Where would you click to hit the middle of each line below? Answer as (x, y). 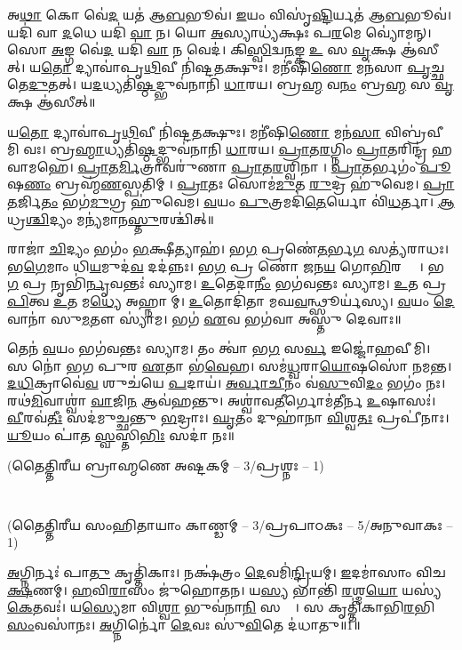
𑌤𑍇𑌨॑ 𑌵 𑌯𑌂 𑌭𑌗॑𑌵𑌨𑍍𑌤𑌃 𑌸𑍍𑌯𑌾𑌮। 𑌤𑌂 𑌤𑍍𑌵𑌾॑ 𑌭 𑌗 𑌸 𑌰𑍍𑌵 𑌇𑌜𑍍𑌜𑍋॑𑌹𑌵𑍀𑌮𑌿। (219, 348)
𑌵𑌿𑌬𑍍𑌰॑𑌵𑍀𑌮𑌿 (414, 131)
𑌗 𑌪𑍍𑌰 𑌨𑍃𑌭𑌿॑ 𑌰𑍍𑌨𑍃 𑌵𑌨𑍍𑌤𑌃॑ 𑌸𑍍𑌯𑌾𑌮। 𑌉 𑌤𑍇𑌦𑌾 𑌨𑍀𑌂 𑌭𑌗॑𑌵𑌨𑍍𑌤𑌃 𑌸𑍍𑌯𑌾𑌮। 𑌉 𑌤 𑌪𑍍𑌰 (227, 283)
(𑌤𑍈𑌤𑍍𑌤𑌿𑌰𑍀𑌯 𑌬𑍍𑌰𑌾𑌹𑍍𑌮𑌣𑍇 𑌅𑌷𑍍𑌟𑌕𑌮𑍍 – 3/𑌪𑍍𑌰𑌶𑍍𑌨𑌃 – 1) (166, 465)
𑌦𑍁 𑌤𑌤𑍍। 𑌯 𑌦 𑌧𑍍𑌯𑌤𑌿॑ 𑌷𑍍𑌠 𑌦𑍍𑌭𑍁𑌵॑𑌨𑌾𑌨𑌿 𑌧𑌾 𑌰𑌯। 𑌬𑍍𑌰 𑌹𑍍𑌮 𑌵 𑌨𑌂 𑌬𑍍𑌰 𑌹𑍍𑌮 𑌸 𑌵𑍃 (241, 84)
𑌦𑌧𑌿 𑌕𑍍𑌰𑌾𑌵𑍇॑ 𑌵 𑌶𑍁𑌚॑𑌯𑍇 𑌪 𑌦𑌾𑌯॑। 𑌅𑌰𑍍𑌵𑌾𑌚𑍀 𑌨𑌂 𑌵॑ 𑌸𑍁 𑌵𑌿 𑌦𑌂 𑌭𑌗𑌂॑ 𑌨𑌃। (227, 383)
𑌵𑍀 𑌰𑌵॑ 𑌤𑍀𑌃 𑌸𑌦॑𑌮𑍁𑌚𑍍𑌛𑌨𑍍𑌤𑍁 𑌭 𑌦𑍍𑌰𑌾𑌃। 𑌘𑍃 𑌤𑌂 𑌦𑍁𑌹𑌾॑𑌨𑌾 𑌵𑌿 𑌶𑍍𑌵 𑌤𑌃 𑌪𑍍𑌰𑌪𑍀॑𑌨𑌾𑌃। (228, 417)
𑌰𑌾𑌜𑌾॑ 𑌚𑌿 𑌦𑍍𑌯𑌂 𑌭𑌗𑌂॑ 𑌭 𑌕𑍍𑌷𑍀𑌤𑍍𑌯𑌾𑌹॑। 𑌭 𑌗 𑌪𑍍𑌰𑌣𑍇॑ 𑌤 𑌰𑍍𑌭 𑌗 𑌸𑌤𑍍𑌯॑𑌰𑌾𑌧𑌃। (228, 249)
